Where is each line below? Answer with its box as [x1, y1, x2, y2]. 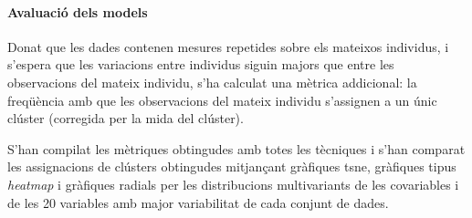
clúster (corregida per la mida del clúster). [7, 109, 244, 128]
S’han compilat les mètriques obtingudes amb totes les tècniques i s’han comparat [7, 139, 466, 158]
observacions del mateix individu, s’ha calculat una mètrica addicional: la [7, 72, 417, 91]
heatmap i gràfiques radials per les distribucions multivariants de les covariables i [7, 174, 459, 193]
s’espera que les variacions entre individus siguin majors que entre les [7, 55, 394, 74]
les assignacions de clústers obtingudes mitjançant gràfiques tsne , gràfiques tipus [7, 157, 456, 176]
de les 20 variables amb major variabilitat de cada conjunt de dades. [7, 192, 389, 212]
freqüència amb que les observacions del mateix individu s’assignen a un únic [7, 90, 437, 109]
